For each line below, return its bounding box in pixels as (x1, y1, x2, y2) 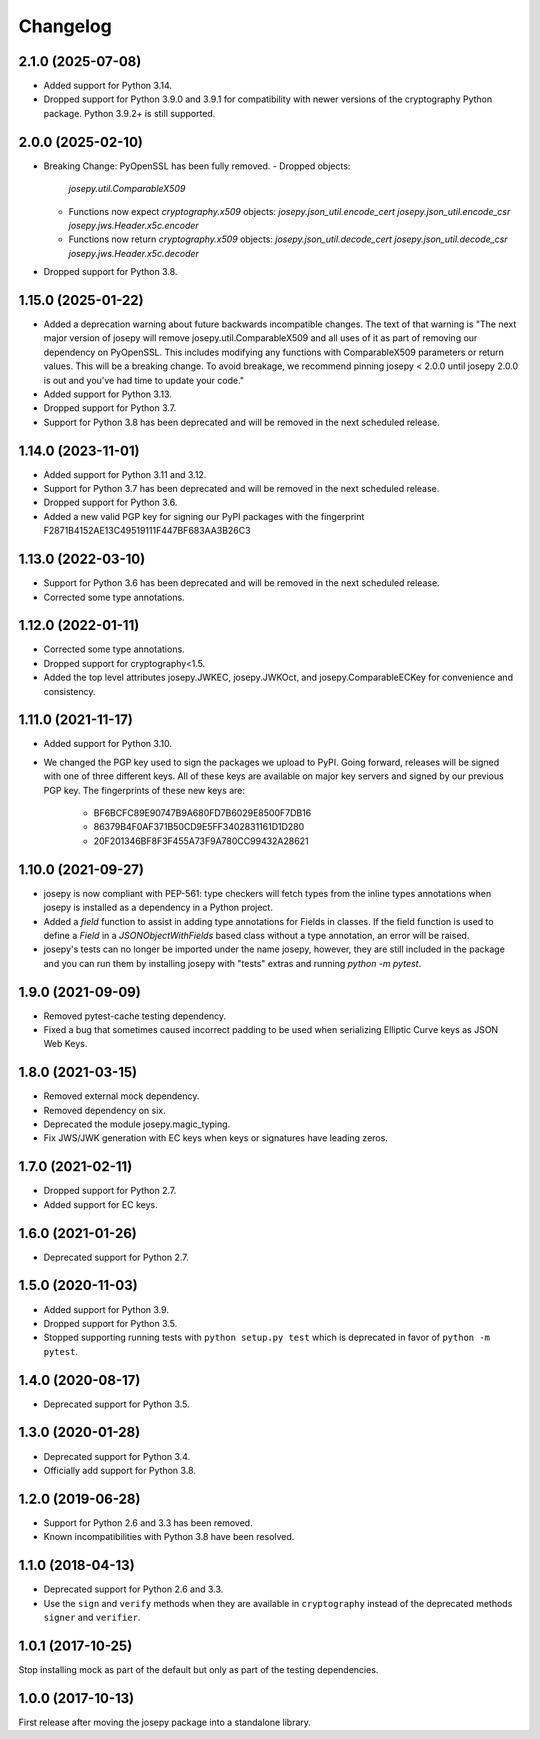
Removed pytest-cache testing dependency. (43, 1010, 227, 1022)
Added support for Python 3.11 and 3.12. (43, 468, 207, 480)
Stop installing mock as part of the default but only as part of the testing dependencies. (18, 1663, 379, 1675)
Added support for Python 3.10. (43, 738, 172, 750)
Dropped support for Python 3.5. (43, 1317, 178, 1329)
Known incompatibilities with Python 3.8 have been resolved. (43, 1531, 295, 1543)
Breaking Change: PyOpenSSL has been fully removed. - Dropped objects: (43, 160, 351, 172)
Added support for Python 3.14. (43, 80, 172, 92)
